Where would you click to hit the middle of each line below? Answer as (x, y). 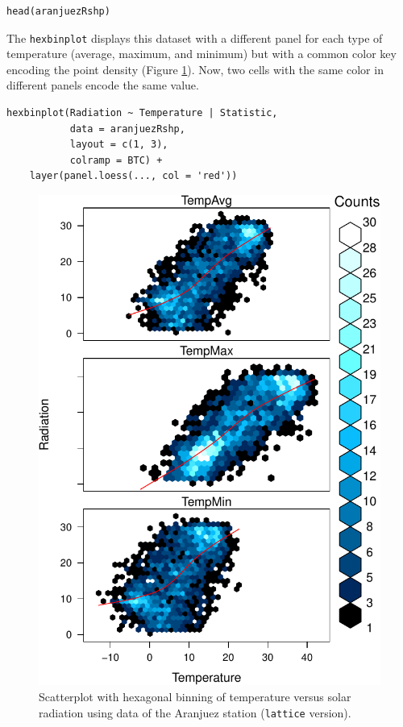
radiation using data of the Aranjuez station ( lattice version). (195, 712)
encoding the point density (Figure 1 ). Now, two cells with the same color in (195, 69)
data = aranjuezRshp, (127, 129)
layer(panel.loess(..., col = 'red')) (133, 176)
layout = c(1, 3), (119, 145)
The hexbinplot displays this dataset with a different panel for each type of (195, 37)
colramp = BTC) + (116, 160)
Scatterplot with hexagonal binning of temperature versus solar (195, 696)
